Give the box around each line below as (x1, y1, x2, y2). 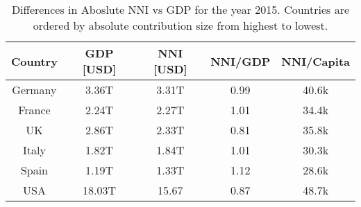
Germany (12, 82, 57, 98)
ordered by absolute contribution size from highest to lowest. (33, 17, 328, 33)
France (18, 102, 51, 118)
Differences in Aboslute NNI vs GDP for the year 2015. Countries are (11, 1, 350, 17)
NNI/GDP (210, 53, 271, 69)
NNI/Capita (281, 53, 350, 69)
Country (11, 53, 58, 69)
